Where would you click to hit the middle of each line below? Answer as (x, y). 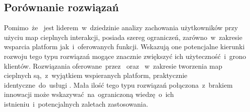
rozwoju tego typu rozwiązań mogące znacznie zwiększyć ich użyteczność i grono (125, 56)
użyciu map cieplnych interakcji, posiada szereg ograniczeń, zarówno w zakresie (123, 37)
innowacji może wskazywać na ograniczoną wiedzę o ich (89, 94)
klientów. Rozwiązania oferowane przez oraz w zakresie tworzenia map (113, 65)
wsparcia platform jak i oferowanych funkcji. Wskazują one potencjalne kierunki (124, 47)
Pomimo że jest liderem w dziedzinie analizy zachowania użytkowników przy (121, 28)
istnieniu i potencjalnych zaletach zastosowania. (76, 103)
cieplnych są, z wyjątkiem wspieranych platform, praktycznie (96, 75)
